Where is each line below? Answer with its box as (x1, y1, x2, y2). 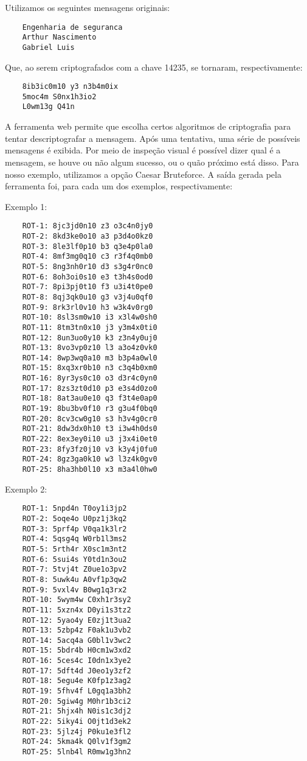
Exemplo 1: (5, 200, 47, 212)
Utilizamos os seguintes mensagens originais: (5, 1, 170, 13)
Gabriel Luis (22, 43, 75, 52)
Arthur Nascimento (22, 33, 97, 42)
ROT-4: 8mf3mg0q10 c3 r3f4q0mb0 (22, 252, 153, 261)
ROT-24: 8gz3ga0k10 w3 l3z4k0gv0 (22, 455, 157, 464)
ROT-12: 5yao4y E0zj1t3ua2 (22, 615, 131, 625)
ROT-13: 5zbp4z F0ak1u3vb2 (22, 626, 131, 635)
